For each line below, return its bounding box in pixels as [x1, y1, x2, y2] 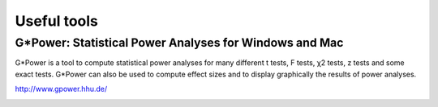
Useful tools [15, 12, 99, 30]
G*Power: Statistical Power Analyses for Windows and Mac [15, 35, 344, 50]
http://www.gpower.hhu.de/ [15, 84, 108, 94]
